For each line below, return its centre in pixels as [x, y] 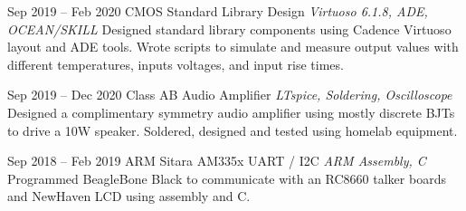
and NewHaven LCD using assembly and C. [129, 196]
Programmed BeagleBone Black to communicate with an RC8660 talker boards [227, 178]
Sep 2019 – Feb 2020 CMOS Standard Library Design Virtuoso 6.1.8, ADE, [218, 11]
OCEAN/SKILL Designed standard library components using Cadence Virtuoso [229, 29]
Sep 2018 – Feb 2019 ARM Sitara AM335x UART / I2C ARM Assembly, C [217, 161]
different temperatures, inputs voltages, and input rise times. [176, 64]
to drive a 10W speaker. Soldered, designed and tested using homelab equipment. [233, 130]
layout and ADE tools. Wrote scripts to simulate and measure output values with [233, 47]
